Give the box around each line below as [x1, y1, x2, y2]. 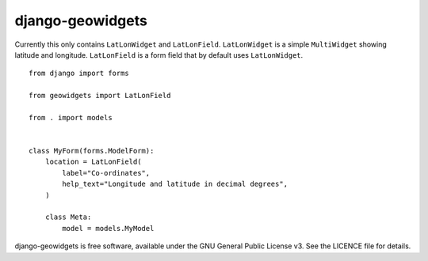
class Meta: [44, 213, 92, 221]
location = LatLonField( [44, 157, 142, 166]
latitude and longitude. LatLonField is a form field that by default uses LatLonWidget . [14, 50, 304, 59]
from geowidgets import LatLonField [29, 91, 171, 100]
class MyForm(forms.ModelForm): [29, 146, 155, 156]
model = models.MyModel [62, 224, 155, 233]
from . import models [29, 113, 113, 122]
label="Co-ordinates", [62, 168, 151, 177]
